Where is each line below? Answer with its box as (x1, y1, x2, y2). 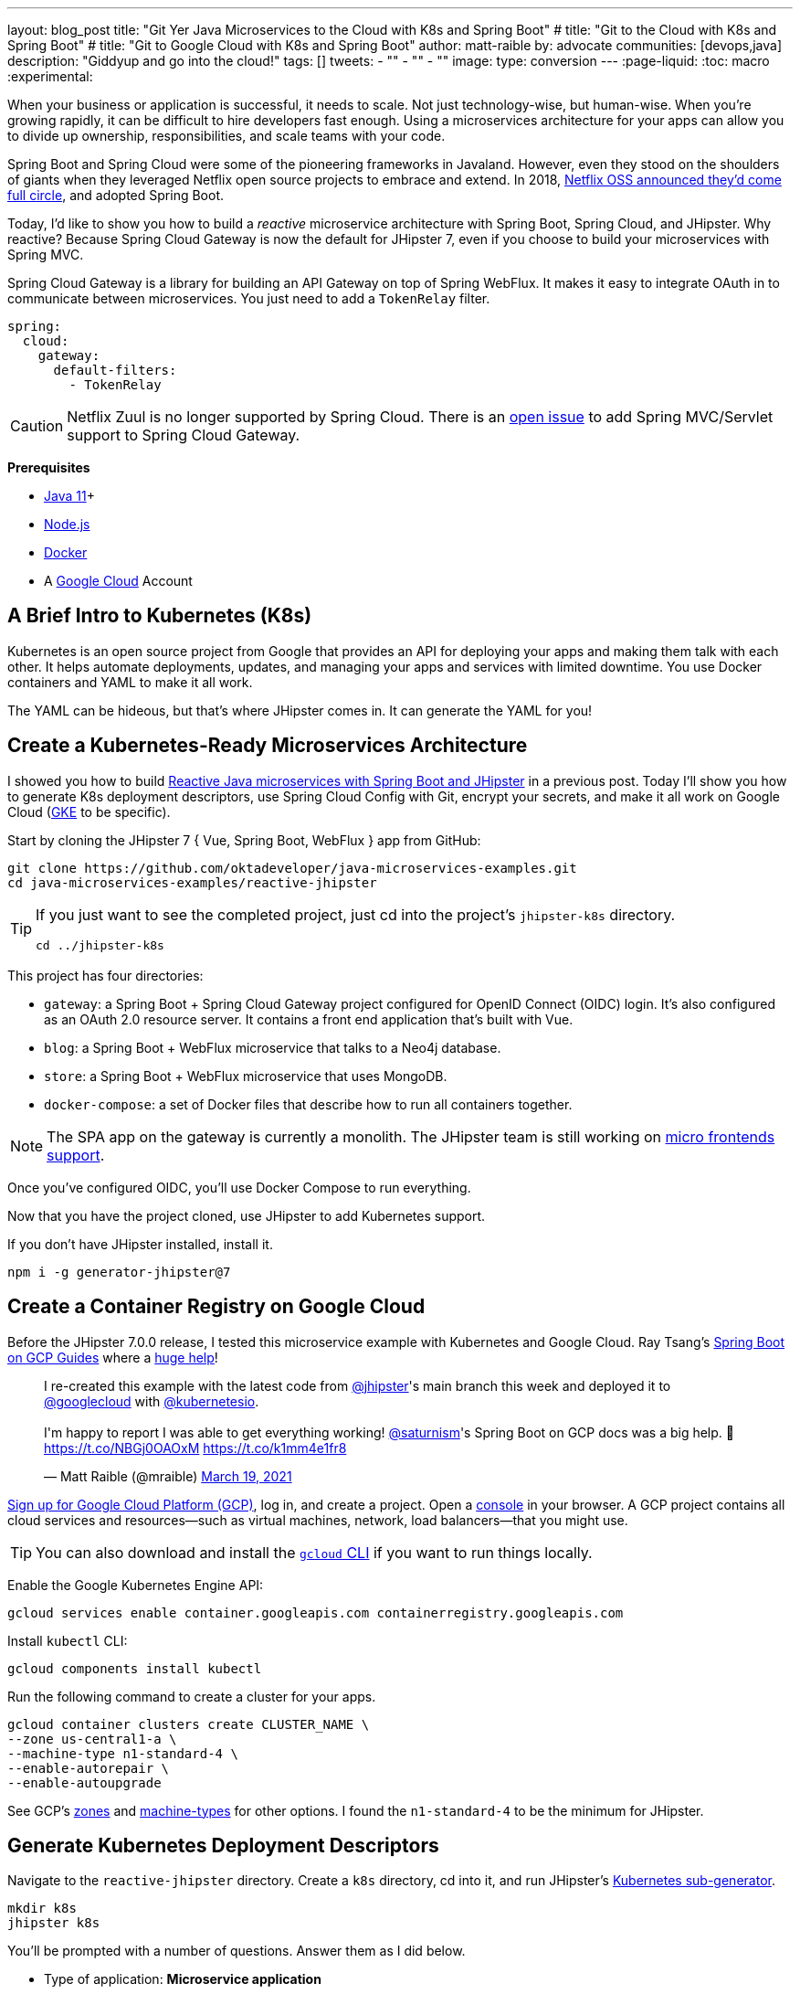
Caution (10, 417, 64, 435)
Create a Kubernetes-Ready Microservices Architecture (7, 734, 528, 758)
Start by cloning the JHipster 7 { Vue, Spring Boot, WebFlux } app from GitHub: (7, 832, 481, 848)
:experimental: (7, 69, 93, 84)
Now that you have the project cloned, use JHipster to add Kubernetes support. (7, 1207, 486, 1224)
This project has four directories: (7, 967, 204, 983)
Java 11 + (44, 488, 95, 504)
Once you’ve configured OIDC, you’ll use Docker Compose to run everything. (7, 1179, 471, 1195)
